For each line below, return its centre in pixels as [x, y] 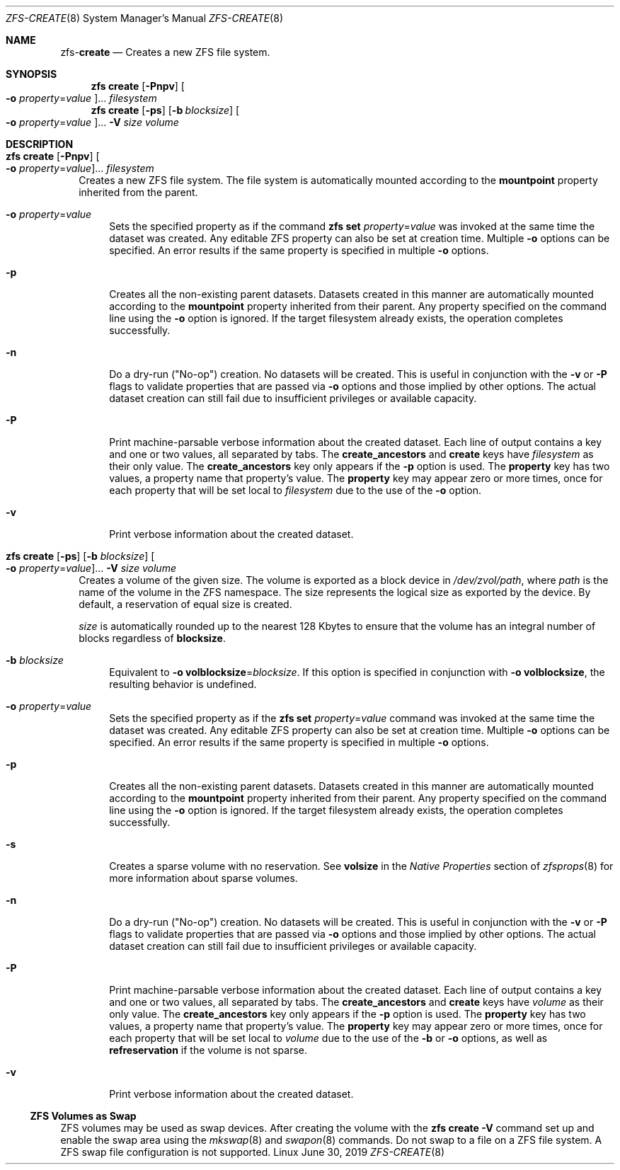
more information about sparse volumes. [203, 878]
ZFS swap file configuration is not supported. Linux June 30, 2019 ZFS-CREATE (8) [253, 1152]
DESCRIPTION [40, 144]
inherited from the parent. [138, 192]
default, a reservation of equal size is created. [185, 604]
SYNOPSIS [31, 74]
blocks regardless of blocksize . [152, 638]
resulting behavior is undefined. [183, 684]
